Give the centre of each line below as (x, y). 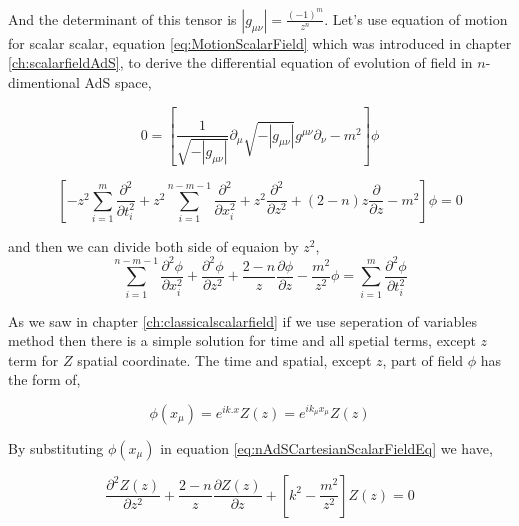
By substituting (56, 447)
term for (33, 359)
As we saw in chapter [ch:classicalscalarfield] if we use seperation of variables (242, 320)
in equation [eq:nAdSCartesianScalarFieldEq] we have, (326, 447)
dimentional (44, 82)
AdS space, (118, 82)
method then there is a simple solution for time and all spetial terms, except (242, 340)
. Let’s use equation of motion (416, 18)
